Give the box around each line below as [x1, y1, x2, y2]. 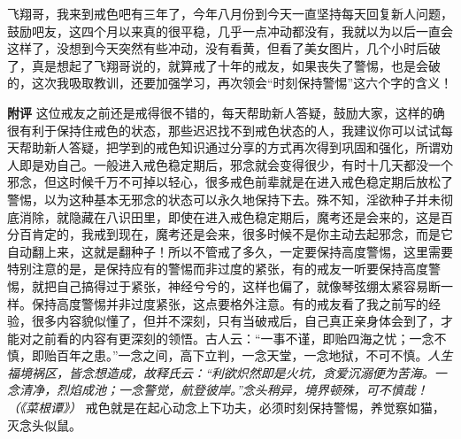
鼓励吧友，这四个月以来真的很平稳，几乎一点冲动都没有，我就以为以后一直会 [7, 21, 453, 40]
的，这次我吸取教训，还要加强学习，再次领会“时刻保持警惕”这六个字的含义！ [7, 73, 453, 92]
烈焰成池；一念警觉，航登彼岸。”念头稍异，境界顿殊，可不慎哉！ [56, 381, 428, 399]
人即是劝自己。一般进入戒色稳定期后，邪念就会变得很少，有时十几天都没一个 [7, 155, 453, 173]
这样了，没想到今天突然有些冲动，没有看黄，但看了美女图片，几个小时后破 [7, 39, 441, 58]
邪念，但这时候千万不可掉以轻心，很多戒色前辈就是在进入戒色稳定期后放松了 [7, 173, 453, 191]
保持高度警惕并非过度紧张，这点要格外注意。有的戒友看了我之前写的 [31, 294, 428, 312]
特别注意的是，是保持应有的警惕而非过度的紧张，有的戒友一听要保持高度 [7, 259, 428, 278]
